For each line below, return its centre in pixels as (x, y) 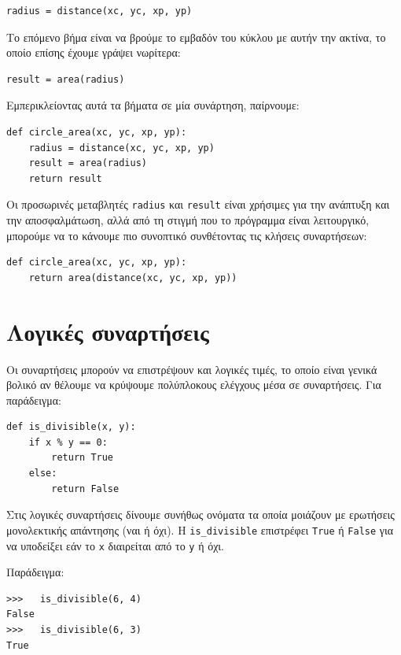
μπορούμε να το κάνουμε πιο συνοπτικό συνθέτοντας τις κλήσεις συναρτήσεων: (187, 235)
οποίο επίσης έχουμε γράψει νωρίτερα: (94, 52)
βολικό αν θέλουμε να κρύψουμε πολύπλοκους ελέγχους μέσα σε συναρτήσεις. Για (194, 385)
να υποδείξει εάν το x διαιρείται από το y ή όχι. (116, 545)
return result (65, 178)
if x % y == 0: (68, 442)
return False (85, 488)
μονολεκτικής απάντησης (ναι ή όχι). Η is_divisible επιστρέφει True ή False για (200, 529)
